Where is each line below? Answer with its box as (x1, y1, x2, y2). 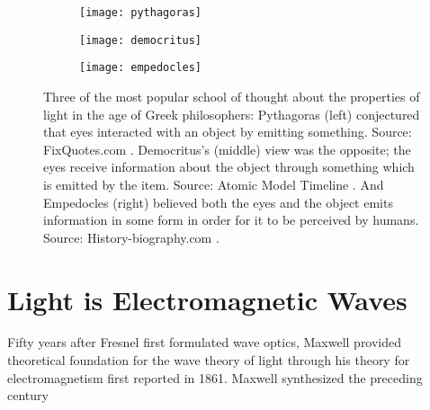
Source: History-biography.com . (43, 227, 219, 246)
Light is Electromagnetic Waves (7, 281, 408, 317)
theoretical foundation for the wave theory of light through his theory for (7, 351, 410, 370)
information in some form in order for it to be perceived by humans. (43, 210, 419, 229)
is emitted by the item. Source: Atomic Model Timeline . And (43, 174, 384, 193)
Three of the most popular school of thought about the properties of (43, 86, 420, 105)
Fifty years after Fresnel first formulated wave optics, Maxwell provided (7, 333, 402, 352)
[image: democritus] (79, 33, 202, 47)
